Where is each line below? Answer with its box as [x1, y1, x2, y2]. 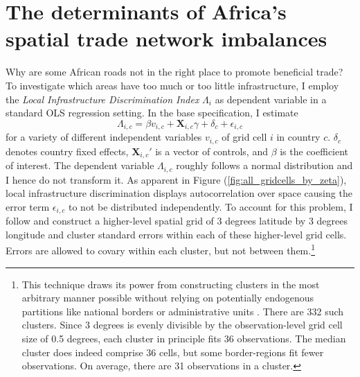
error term [6, 199, 50, 213]
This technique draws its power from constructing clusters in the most [21, 277, 320, 291]
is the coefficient [280, 143, 349, 158]
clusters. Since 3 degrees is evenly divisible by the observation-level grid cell [21, 317, 343, 332]
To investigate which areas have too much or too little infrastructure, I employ [6, 78, 339, 92]
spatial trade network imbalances [6, 24, 327, 53]
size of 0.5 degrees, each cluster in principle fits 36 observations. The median [21, 331, 346, 345]
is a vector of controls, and [155, 143, 268, 158]
